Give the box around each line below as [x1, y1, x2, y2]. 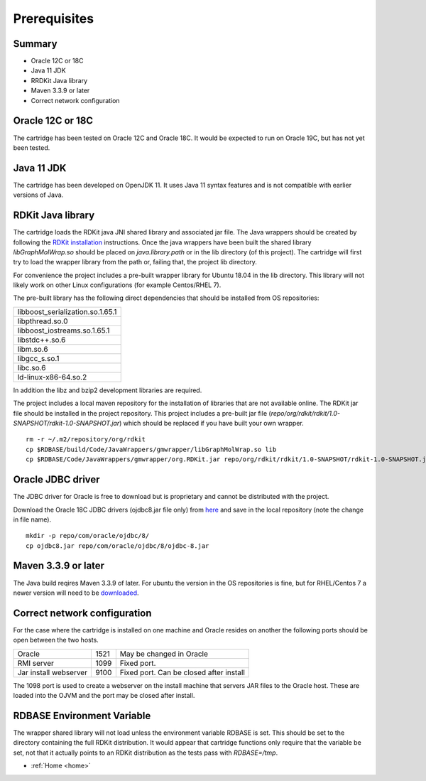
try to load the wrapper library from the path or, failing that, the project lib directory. [13, 258, 257, 266]
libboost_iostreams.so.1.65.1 [17, 325, 110, 335]
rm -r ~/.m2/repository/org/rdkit [26, 436, 146, 443]
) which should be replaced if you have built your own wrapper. [119, 419, 305, 428]
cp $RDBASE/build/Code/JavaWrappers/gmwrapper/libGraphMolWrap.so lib [26, 445, 277, 453]
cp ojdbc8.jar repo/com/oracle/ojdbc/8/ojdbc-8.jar [26, 542, 209, 550]
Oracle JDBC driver [13, 473, 100, 486]
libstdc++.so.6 [17, 335, 66, 345]
